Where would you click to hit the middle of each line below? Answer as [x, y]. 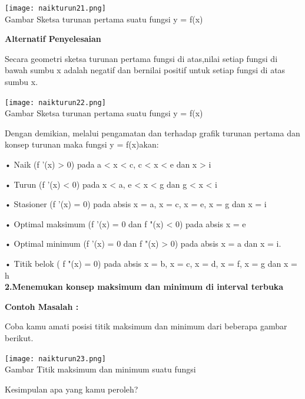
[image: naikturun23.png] [55, 359]
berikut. [19, 338]
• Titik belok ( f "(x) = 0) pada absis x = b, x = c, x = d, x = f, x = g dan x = [151, 264]
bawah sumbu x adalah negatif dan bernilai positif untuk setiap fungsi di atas [145, 70]
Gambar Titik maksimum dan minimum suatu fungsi [100, 369]
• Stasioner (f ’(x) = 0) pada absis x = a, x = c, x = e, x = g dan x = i [136, 204]
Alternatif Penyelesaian [53, 39]
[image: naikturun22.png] [55, 102]
